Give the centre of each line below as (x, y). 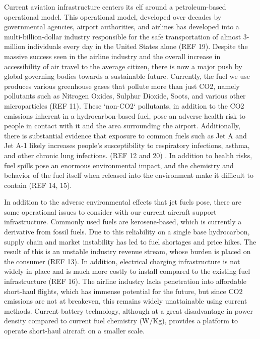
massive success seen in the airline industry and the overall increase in (112, 56)
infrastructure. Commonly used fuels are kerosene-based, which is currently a (123, 222)
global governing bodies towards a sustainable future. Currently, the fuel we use (127, 76)
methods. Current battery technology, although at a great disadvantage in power (128, 310)
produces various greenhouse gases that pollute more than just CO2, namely (122, 86)
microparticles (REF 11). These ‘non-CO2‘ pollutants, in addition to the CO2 (124, 105)
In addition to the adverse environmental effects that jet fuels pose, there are (123, 202)
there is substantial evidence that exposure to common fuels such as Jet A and (125, 135)
